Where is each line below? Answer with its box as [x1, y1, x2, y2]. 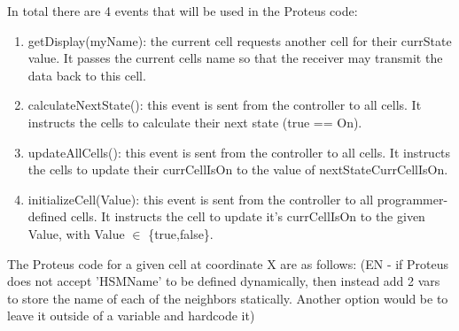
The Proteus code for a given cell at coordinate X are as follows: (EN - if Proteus [7, 254, 449, 273]
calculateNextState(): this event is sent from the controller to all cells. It [27, 96, 422, 114]
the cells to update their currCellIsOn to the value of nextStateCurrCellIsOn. [27, 160, 448, 179]
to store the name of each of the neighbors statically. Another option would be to [7, 289, 448, 307]
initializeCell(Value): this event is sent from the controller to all [27, 189, 374, 208]
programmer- [377, 189, 448, 208]
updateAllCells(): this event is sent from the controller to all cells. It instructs [27, 142, 451, 161]
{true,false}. [148, 224, 214, 242]
